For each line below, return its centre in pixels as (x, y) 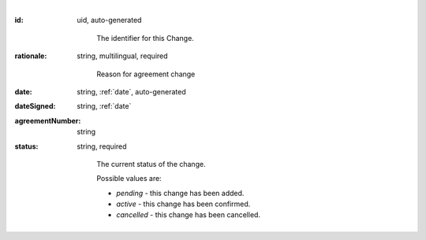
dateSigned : (35, 106)
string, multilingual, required (123, 56)
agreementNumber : (48, 120)
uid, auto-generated (109, 20)
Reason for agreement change (146, 74)
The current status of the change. (151, 164)
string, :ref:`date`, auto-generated (131, 91)
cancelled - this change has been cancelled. (188, 215)
